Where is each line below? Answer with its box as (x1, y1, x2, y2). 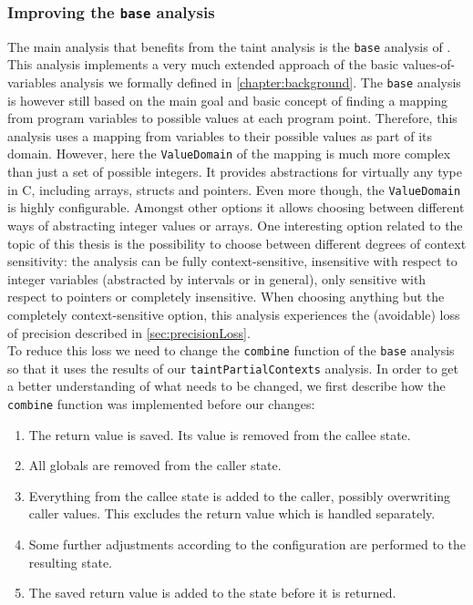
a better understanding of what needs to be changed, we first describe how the (7, 376, 446, 395)
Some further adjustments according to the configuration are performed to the (28, 535, 466, 554)
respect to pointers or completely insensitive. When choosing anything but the (7, 287, 445, 306)
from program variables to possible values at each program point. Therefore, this (7, 108, 458, 128)
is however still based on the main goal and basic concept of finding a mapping (7, 90, 447, 109)
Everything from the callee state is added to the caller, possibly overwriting (28, 486, 451, 505)
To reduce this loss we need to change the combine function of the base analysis (7, 341, 455, 360)
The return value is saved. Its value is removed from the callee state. (28, 425, 411, 444)
